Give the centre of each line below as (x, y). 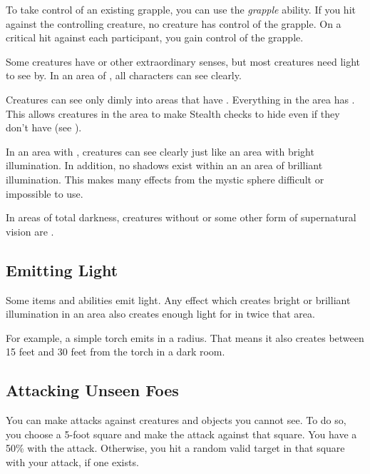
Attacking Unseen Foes (92, 390)
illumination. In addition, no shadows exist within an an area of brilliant (164, 165)
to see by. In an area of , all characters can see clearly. (124, 75)
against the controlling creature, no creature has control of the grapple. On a (174, 23)
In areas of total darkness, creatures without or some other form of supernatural (181, 217)
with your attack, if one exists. (72, 462)
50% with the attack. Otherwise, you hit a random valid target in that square (175, 448)
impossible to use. (45, 193)
